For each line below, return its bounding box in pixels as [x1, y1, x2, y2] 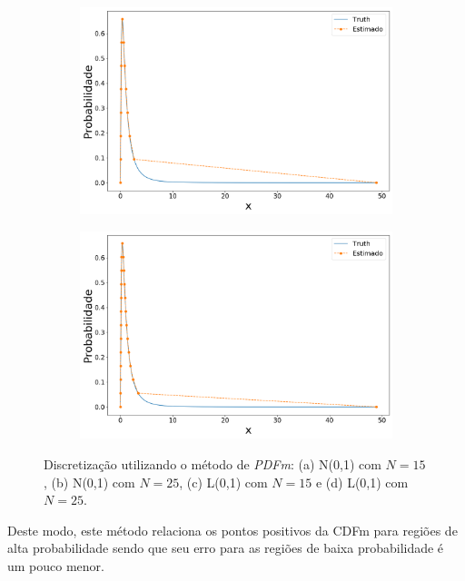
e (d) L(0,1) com [315, 472, 409, 491]
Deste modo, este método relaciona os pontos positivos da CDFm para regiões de [7, 520, 458, 539]
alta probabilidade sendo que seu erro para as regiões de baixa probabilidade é [7, 538, 444, 557]
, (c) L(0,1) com [179, 472, 268, 491]
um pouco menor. [7, 556, 104, 576]
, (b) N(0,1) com [44, 472, 135, 491]
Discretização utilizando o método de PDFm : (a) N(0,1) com [44, 455, 381, 474]
